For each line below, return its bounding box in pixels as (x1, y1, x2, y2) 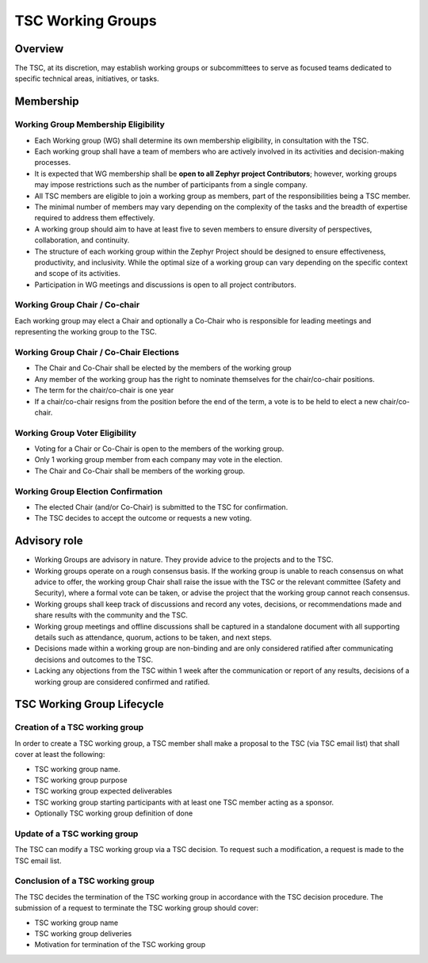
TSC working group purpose (34, 775, 128, 785)
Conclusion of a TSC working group (14, 876, 155, 887)
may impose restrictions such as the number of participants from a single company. (34, 180, 308, 189)
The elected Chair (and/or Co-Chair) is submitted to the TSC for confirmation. (34, 502, 289, 511)
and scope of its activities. (34, 269, 120, 278)
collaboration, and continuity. (34, 235, 130, 245)
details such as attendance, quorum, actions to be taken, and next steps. (34, 632, 273, 642)
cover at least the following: (14, 750, 105, 759)
